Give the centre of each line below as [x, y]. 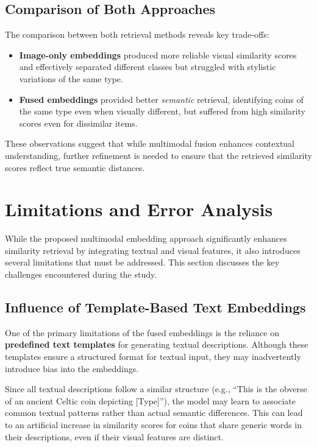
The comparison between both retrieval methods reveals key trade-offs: [137, 34]
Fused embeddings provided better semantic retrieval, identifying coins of [161, 99]
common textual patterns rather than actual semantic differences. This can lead [154, 413]
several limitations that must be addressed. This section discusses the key [142, 262]
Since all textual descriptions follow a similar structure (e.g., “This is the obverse [156, 389]
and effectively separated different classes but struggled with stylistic [148, 67]
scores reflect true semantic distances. [75, 167]
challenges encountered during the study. [81, 274]
